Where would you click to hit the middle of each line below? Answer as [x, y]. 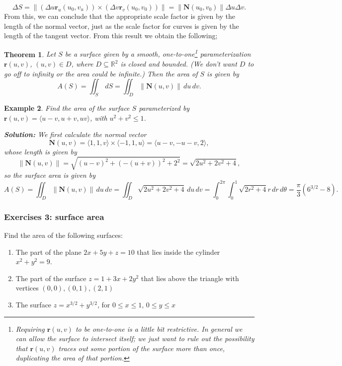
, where [82, 64]
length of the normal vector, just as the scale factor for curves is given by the [122, 26]
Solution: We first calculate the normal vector [75, 134]
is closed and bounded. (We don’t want [179, 64]
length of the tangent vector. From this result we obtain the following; [111, 36]
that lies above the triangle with [190, 278]
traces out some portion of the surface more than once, [142, 348]
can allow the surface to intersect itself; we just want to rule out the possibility [135, 338]
